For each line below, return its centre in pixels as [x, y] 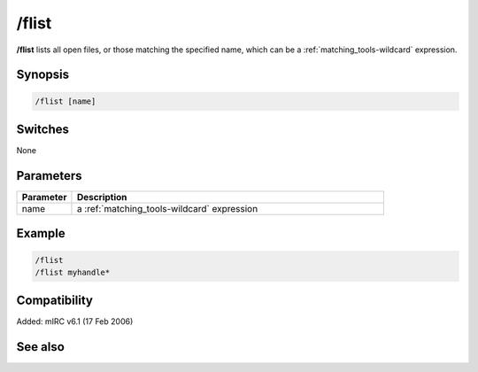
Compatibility [54, 301]
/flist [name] [66, 101]
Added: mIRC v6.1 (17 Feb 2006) [75, 322]
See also [41, 347]
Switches [43, 129]
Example [41, 233]
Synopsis [43, 75]
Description [102, 197]
